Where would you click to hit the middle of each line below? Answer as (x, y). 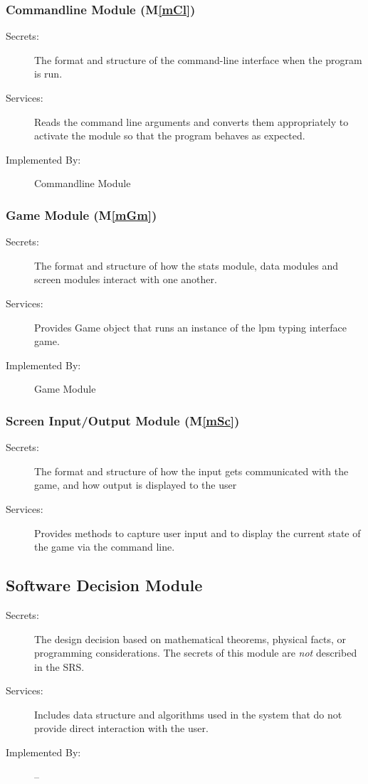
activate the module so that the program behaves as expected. (170, 136)
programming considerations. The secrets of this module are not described (196, 653)
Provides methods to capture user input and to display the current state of (198, 533)
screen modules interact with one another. (126, 279)
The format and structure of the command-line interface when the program (198, 59)
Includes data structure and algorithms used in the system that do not (188, 714)
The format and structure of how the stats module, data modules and (186, 265)
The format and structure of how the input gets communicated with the (191, 471)
